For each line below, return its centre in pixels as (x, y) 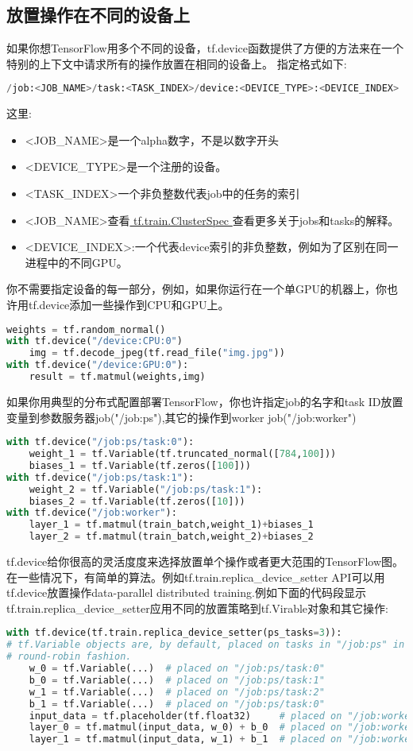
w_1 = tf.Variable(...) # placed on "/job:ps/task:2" (177, 692)
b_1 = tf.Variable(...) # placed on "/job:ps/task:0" (177, 704)
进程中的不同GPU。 (76, 262)
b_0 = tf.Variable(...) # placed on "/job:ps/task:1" (177, 680)
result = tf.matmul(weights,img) (117, 377)
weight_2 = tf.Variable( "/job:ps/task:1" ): (146, 489)
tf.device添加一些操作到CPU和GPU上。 (129, 305)
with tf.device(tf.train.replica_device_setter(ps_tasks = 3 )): (174, 633)
